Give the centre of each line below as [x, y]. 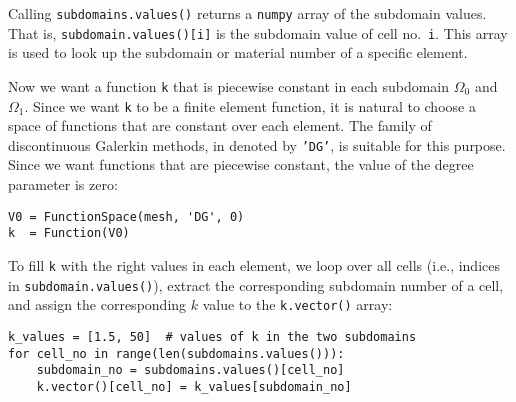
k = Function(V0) [69, 233]
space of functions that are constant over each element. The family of [220, 125]
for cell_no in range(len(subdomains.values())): [176, 353]
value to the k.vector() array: [297, 304]
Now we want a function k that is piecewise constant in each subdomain [229, 85]
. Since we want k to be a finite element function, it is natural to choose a [250, 105]
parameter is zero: [63, 184]
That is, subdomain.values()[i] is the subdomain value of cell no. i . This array [258, 32]
